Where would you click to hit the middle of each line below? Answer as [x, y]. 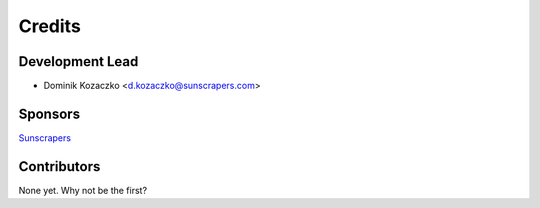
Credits [50, 26]
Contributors [59, 166]
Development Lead [78, 61]
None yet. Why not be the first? [83, 190]
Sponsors [49, 113]
